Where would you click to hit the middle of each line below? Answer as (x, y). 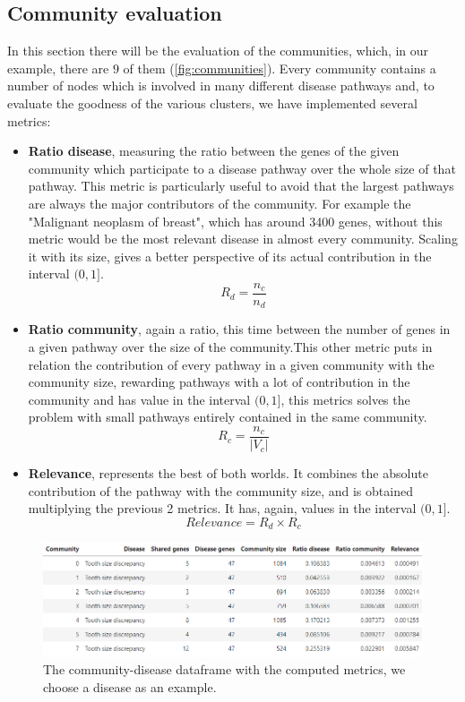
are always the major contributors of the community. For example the (220, 203)
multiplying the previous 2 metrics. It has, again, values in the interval (222, 508)
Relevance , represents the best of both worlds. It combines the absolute (228, 473)
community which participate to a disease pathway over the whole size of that (242, 168)
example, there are (58, 68)
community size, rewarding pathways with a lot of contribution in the (219, 382)
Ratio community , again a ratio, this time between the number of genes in (239, 329)
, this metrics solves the (345, 399)
